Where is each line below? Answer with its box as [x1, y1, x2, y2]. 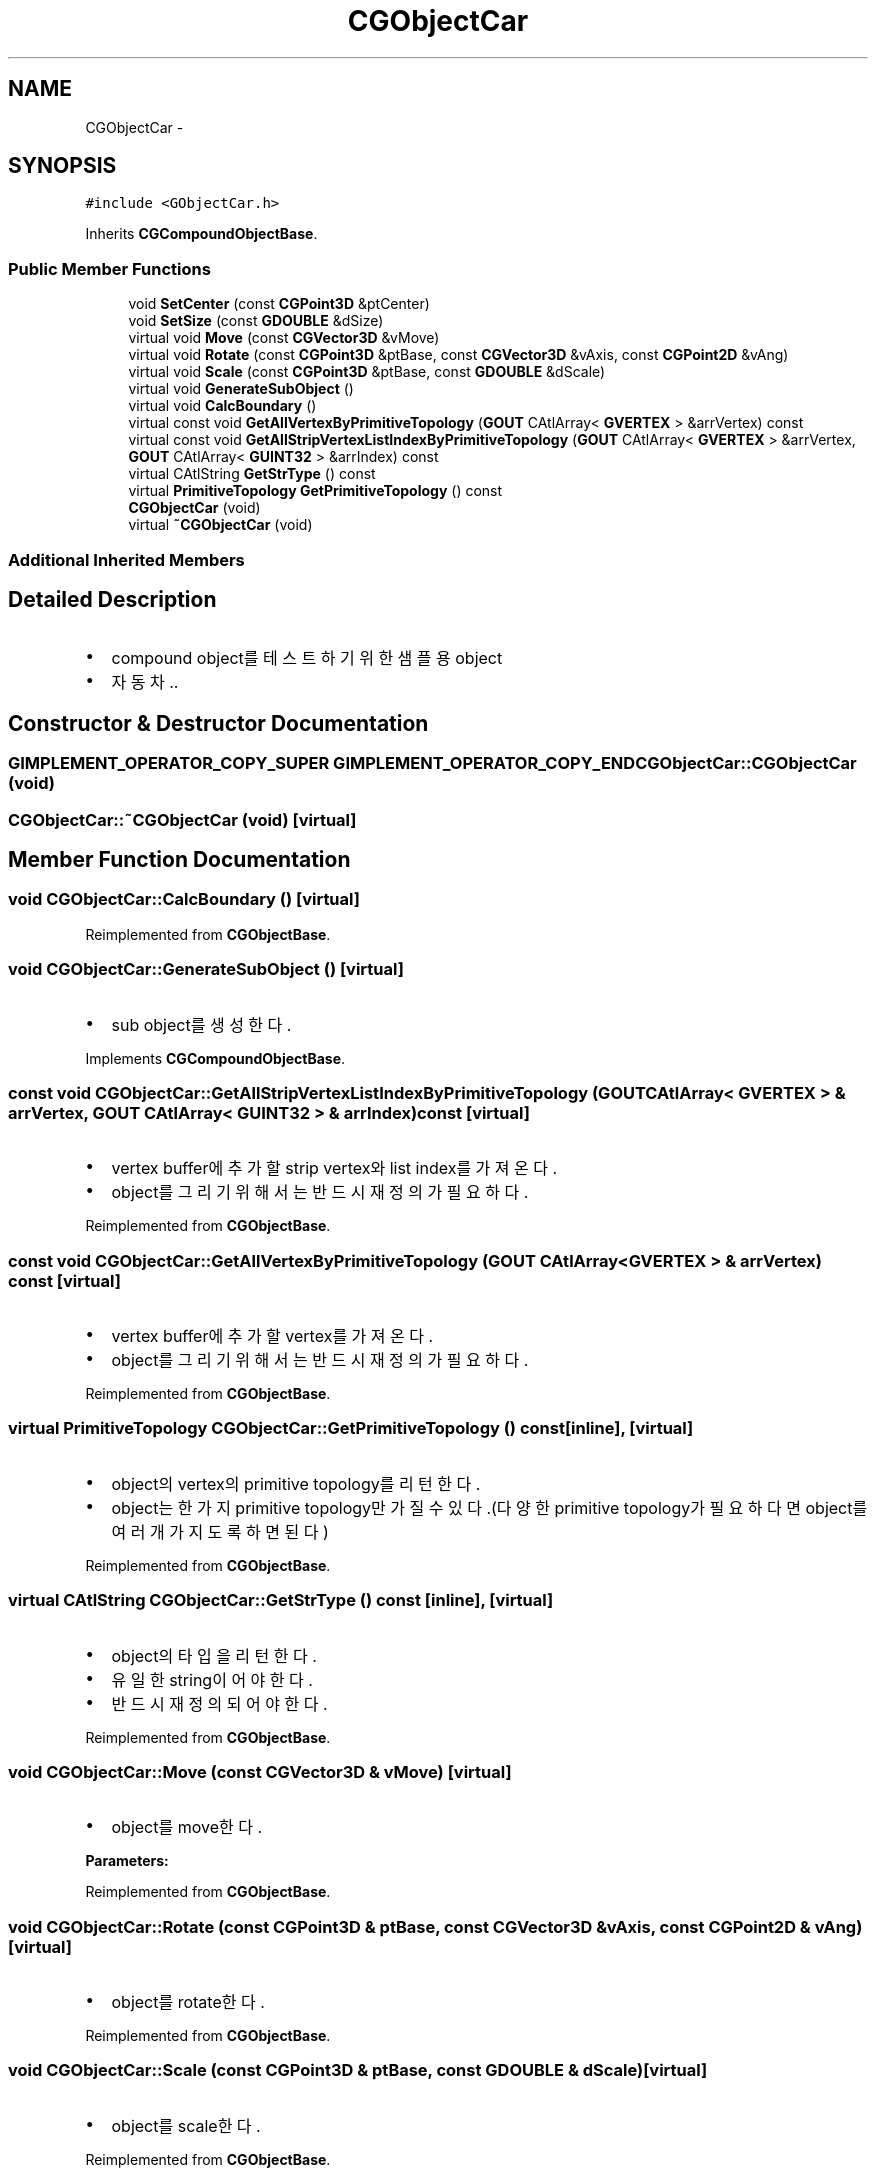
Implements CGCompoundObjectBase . [85, 1049, 346, 1067]
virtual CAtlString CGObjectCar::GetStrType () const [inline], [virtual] [8, 1590, 554, 1611]
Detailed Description [8, 586, 217, 612]
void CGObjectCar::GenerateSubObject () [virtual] [8, 959, 404, 980]
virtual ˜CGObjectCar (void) [128, 516, 313, 534]
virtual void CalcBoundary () [128, 397, 317, 415]
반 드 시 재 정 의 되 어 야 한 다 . [111, 1693, 328, 1714]
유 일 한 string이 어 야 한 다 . [111, 1669, 313, 1690]
